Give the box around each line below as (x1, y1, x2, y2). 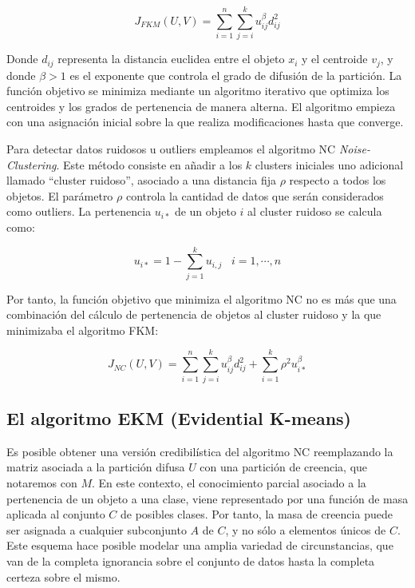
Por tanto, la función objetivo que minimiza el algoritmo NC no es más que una (6, 290, 397, 307)
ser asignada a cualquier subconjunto (6, 521, 187, 538)
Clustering (6, 156, 57, 173)
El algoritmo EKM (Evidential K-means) (6, 405, 351, 430)
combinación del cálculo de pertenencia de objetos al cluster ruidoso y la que (6, 306, 381, 323)
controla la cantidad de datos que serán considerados (125, 187, 384, 204)
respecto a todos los (289, 172, 386, 189)
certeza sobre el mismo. (6, 568, 121, 585)
